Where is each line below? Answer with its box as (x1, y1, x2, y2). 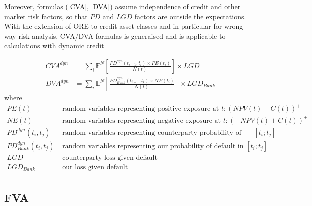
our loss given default (62, 163, 128, 171)
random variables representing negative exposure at (62, 117, 221, 124)
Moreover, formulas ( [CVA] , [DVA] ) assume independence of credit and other (4, 1, 241, 11)
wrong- (224, 21, 245, 31)
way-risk (4, 30, 30, 41)
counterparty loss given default (62, 154, 158, 161)
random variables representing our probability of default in (62, 142, 244, 150)
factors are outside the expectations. (134, 11, 246, 21)
